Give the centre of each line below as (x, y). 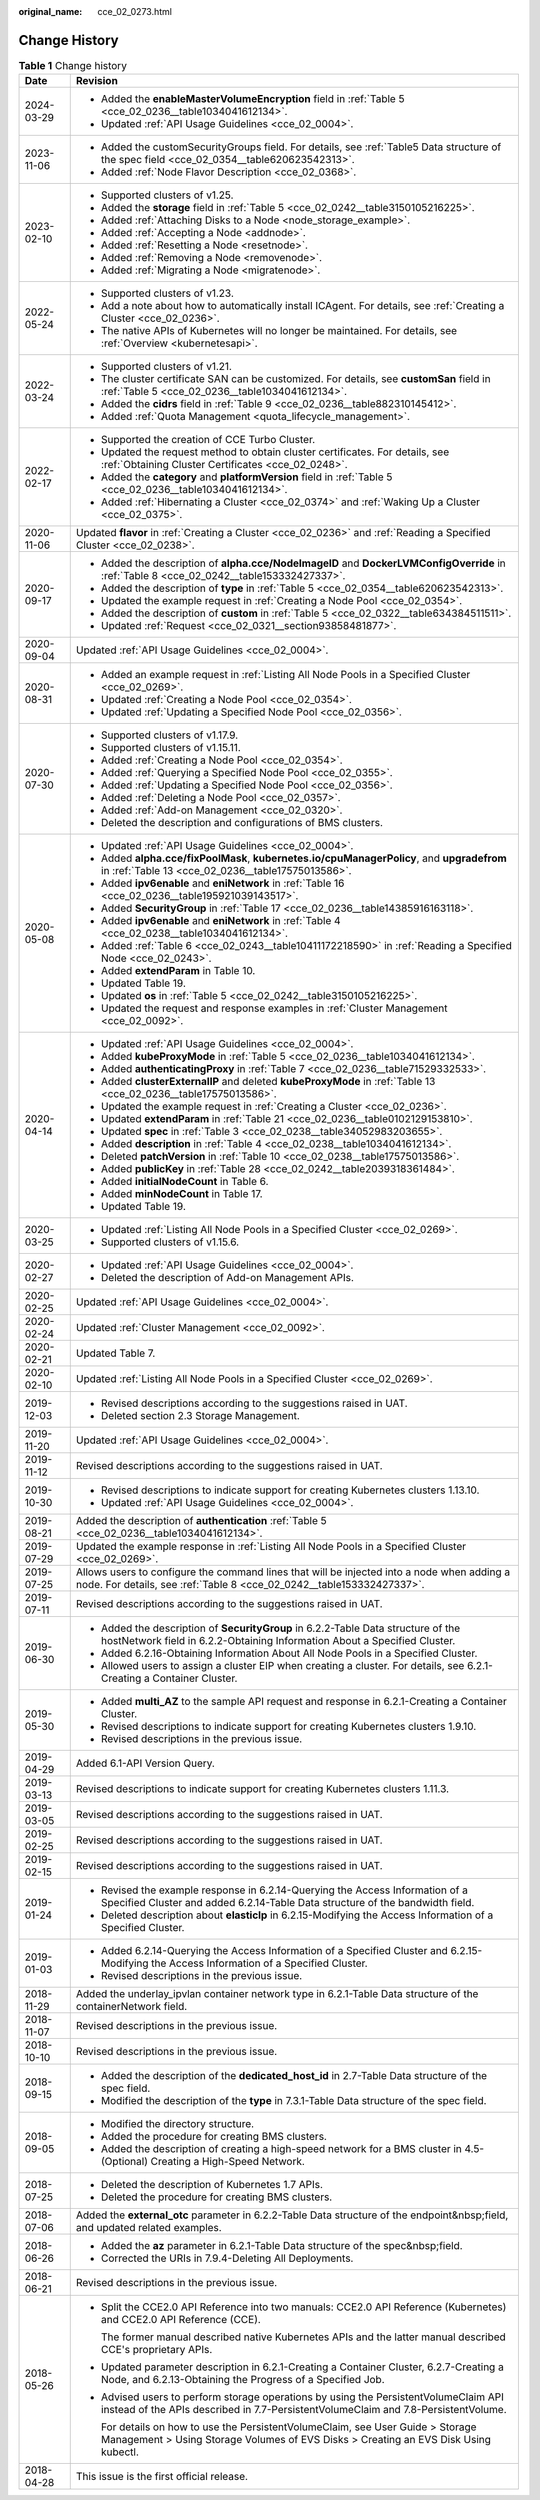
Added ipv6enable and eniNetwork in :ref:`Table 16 (222, 883)
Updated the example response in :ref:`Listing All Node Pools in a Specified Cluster (271, 1547)
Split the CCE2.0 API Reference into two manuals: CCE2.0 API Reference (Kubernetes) (303, 2307)
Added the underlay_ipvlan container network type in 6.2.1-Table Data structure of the (277, 1994)
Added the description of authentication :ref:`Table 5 (201, 1521)
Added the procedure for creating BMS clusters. (213, 2137)
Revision (97, 81)
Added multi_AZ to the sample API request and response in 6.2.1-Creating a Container (303, 1702)
